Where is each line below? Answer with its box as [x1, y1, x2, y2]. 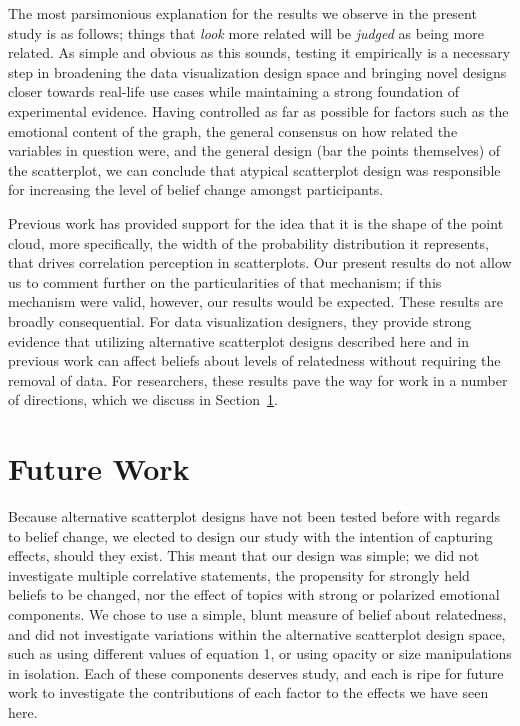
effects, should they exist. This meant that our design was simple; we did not [8, 545, 480, 566]
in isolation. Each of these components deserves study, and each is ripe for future [8, 662, 504, 683]
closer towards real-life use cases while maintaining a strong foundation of [8, 81, 459, 102]
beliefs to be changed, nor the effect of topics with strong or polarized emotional [8, 584, 500, 605]
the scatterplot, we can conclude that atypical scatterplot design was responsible [8, 159, 501, 180]
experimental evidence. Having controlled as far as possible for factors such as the [8, 100, 509, 121]
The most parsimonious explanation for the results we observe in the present [8, 3, 477, 23]
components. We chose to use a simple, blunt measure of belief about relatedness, [8, 603, 507, 624]
